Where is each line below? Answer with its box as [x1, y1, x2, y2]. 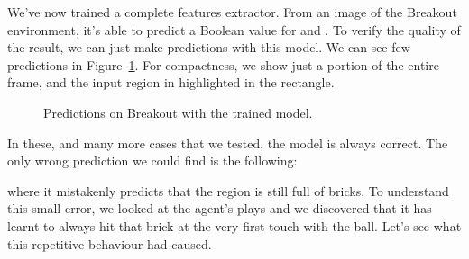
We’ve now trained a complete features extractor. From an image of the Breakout [7, 3, 457, 21]
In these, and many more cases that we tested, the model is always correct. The [7, 133, 448, 152]
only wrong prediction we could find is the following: [7, 151, 298, 170]
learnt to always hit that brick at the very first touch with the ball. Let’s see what [7, 216, 462, 235]
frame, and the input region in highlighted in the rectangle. [7, 73, 335, 92]
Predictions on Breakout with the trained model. [43, 103, 313, 121]
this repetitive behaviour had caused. [7, 234, 212, 253]
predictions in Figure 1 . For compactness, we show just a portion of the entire [7, 55, 439, 74]
